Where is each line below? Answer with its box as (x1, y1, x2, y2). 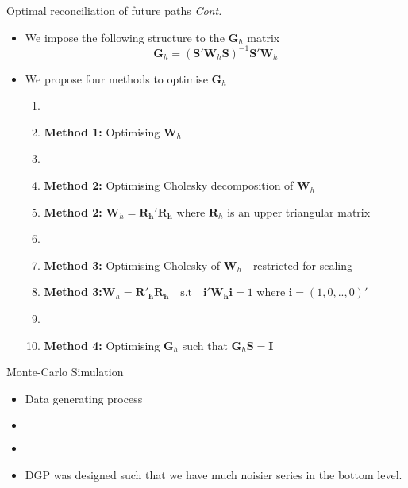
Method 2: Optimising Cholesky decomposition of (44, 177, 294, 194)
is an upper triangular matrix (227, 203, 371, 220)
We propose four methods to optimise (25, 70, 208, 86)
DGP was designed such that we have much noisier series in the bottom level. (25, 467, 402, 482)
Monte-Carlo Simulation (6, 363, 124, 380)
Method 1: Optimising (44, 123, 160, 140)
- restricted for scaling (245, 256, 352, 273)
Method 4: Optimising (44, 336, 160, 353)
